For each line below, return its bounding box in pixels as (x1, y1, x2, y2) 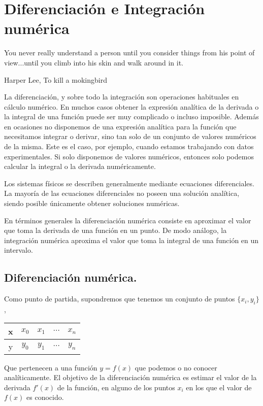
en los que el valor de (186, 382, 252, 392)
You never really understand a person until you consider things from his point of (4, 47, 255, 58)
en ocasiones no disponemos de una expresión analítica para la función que (4, 121, 237, 131)
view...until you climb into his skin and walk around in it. (4, 57, 183, 67)
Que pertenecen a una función (4, 362, 97, 373)
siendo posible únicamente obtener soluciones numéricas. (4, 198, 180, 209)
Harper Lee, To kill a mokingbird (4, 74, 107, 85)
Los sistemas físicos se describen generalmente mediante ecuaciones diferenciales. (4, 178, 254, 188)
